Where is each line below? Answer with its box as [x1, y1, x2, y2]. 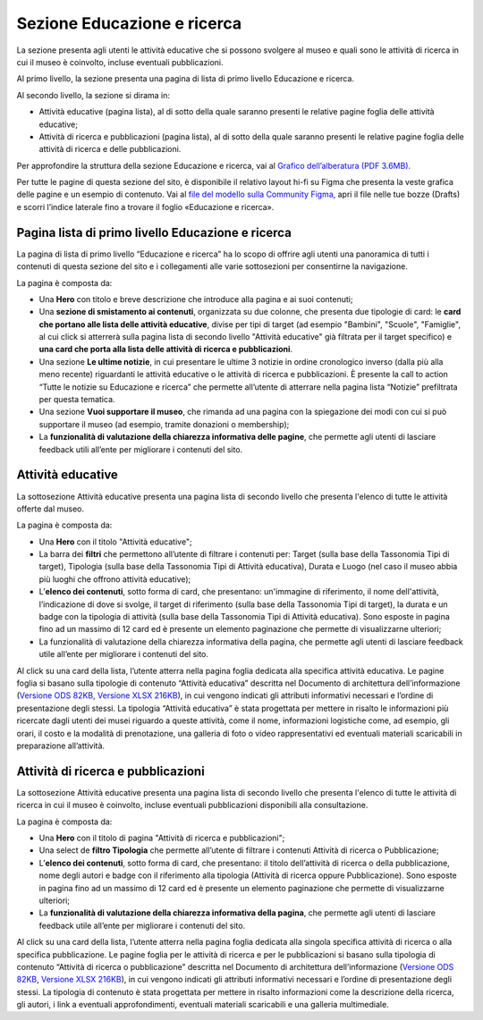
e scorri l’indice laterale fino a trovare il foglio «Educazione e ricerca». [16, 201, 275, 212]
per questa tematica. [38, 394, 115, 405]
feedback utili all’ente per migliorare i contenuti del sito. [38, 443, 243, 455]
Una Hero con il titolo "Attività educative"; [38, 536, 192, 547]
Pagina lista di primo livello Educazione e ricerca [16, 224, 292, 240]
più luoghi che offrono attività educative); [38, 573, 191, 585]
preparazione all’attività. [16, 740, 106, 751]
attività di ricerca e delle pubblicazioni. [38, 144, 182, 155]
